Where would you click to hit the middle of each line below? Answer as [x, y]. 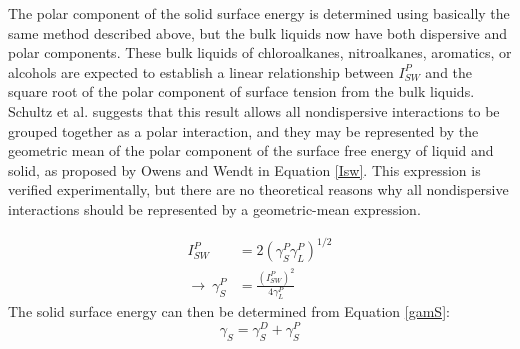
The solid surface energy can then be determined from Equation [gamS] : [229, 311]
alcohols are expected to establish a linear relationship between [201, 71]
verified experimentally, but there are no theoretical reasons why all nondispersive [258, 189]
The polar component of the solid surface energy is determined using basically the [259, 13]
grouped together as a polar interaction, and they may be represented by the [243, 130]
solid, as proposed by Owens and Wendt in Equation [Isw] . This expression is [244, 169]
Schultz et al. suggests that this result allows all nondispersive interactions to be [254, 110]
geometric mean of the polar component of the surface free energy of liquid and [251, 150]
